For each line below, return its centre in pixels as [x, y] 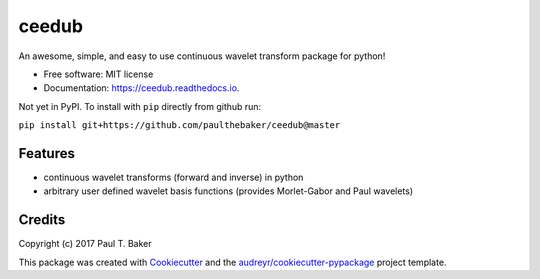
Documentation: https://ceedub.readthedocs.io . [141, 88]
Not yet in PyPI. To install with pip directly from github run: [140, 106]
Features [46, 153]
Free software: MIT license [98, 74]
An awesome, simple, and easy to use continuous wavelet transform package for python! [202, 56]
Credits [42, 220]
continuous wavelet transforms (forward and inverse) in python [173, 177]
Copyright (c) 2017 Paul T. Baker [85, 244]
